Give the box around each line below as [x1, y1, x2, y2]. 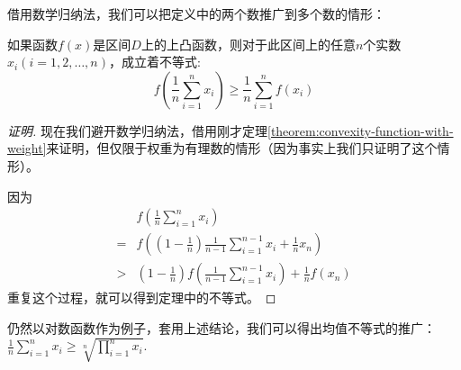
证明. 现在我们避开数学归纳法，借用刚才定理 [7, 121, 267, 140]
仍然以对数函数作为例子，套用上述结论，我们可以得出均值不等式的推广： [7, 318, 436, 337]
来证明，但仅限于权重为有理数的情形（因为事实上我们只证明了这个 [46, 139, 438, 158]
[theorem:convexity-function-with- [267, 121, 454, 140]
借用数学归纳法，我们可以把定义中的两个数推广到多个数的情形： [7, 5, 385, 23]
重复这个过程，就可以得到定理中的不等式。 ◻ [7, 288, 276, 307]
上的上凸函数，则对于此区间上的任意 [140, 34, 356, 53]
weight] [7, 139, 47, 158]
